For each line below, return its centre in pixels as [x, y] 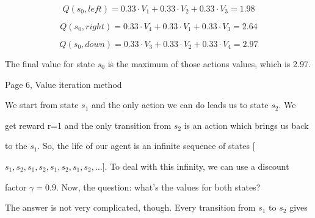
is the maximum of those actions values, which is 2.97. [209, 64]
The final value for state [50, 64]
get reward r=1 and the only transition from [88, 125]
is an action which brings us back [246, 125]
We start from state [42, 105]
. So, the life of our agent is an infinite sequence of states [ [146, 146]
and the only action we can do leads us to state [180, 105]
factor [16, 187]
